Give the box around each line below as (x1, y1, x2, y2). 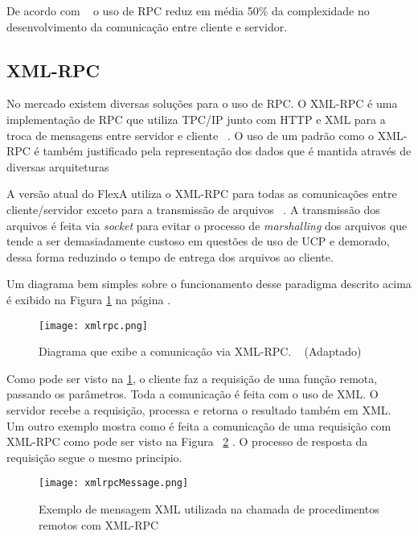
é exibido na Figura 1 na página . (6, 291, 171, 307)
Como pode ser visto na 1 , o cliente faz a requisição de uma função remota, (6, 369, 378, 386)
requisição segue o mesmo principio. (6, 448, 182, 465)
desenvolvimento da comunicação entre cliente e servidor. (6, 18, 288, 35)
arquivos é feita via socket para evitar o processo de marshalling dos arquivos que (6, 216, 408, 233)
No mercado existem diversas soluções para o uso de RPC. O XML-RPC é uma (6, 95, 398, 112)
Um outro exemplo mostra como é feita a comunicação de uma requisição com (6, 417, 391, 434)
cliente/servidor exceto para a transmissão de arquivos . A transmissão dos (6, 200, 380, 217)
